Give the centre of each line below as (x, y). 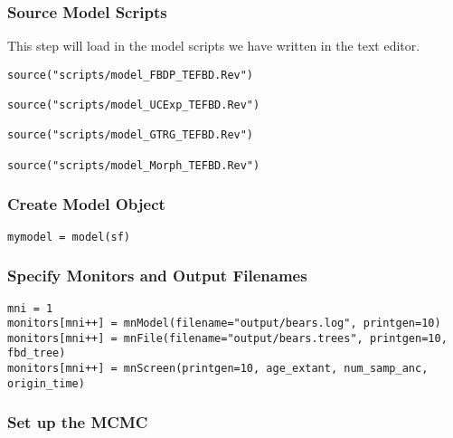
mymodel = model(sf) (69, 237)
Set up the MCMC (78, 422)
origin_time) (46, 383)
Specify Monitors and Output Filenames (157, 276)
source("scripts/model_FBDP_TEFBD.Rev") (131, 75)
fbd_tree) (37, 353)
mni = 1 (30, 308)
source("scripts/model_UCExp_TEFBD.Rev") (134, 105)
